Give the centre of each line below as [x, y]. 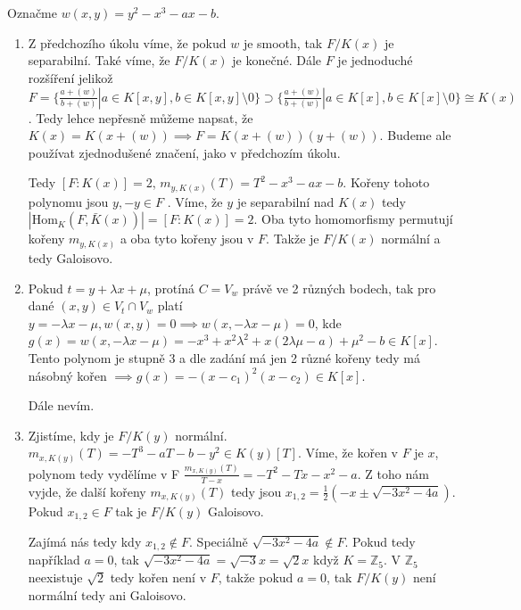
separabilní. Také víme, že [99, 60]
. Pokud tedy [380, 542]
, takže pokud [256, 577]
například [54, 560]
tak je [131, 511]
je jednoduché [375, 60]
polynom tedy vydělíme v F [104, 473]
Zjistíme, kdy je [71, 435]
